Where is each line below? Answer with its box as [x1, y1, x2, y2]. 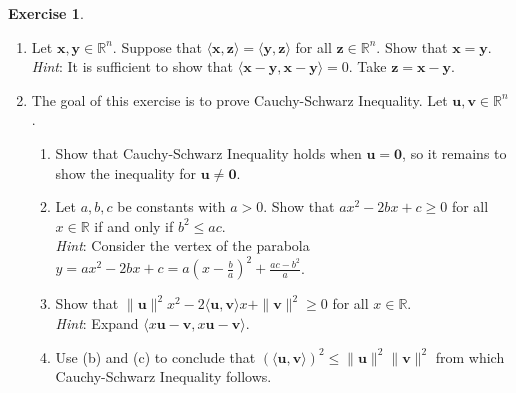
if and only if [94, 215, 174, 236]
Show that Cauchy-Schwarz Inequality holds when [55, 142, 362, 163]
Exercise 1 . [8, 3, 84, 23]
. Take [348, 56, 387, 77]
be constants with [117, 196, 226, 217]
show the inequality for [55, 162, 197, 183]
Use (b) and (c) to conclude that [55, 346, 256, 367]
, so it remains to [402, 142, 507, 163]
